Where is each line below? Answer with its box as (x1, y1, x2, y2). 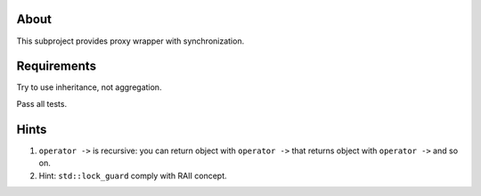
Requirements (16, 59, 97, 74)
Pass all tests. (16, 98, 67, 109)
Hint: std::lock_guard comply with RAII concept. (38, 170, 227, 181)
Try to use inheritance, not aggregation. (16, 82, 162, 93)
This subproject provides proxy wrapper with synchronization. (16, 36, 245, 46)
